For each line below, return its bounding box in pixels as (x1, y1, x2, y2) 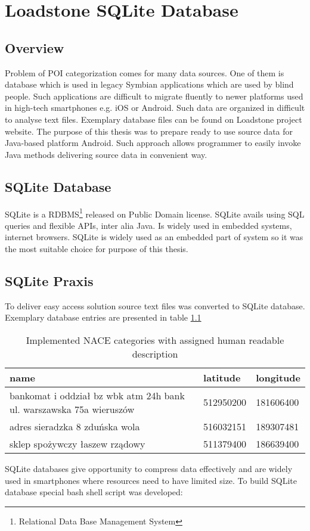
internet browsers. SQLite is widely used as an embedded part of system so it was (5, 231, 303, 243)
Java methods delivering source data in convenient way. (5, 148, 207, 160)
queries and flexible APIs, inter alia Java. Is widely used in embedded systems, (5, 219, 292, 231)
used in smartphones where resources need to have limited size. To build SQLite (5, 474, 297, 486)
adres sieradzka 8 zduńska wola (10, 419, 140, 433)
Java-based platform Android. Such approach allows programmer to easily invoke (5, 136, 301, 149)
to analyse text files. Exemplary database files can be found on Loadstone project (5, 113, 302, 125)
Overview (5, 38, 64, 57)
